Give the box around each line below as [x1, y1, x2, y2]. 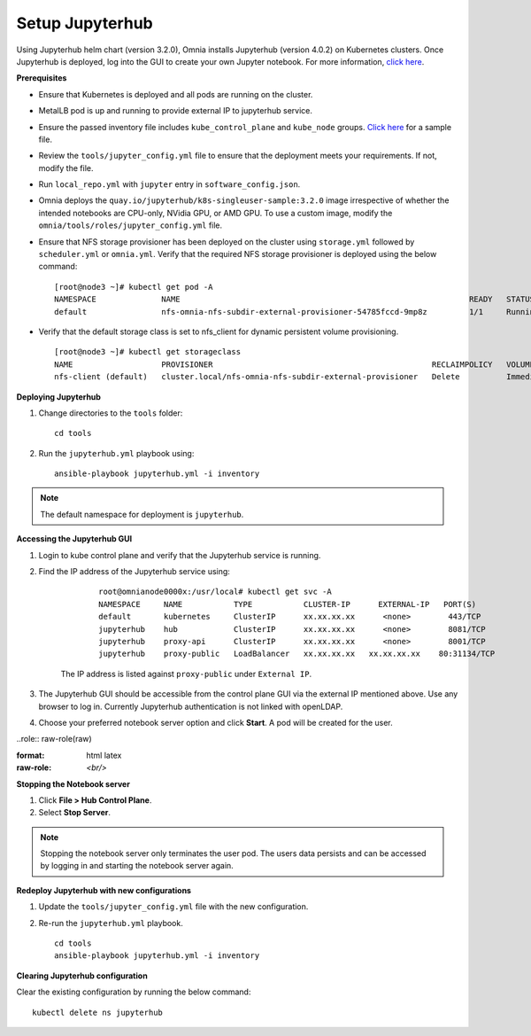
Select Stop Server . [38, 807, 111, 818]
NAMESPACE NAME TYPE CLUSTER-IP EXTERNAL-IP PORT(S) [98, 599, 477, 609]
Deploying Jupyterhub [16, 391, 102, 402]
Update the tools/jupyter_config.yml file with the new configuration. [38, 901, 309, 912]
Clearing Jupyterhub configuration [16, 970, 148, 981]
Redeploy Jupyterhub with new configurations [16, 884, 192, 895]
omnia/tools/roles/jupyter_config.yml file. [38, 220, 223, 230]
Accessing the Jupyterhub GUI [16, 534, 133, 544]
